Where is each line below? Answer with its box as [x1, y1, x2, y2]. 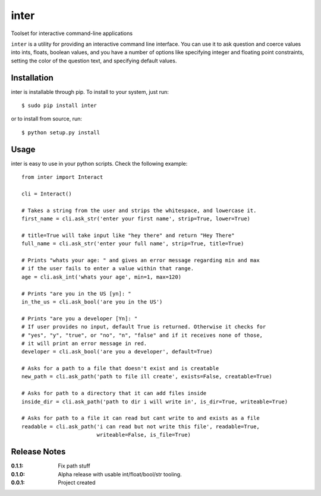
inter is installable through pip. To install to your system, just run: [11, 88, 169, 95]
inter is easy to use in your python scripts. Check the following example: [11, 160, 188, 167]
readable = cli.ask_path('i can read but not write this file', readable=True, [21, 423, 260, 430]
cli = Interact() [21, 190, 72, 197]
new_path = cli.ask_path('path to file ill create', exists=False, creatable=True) [21, 373, 273, 380]
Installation [11, 72, 53, 83]
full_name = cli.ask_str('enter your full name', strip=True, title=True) [21, 241, 244, 247]
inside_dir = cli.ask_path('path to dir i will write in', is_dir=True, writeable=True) [21, 398, 288, 405]
